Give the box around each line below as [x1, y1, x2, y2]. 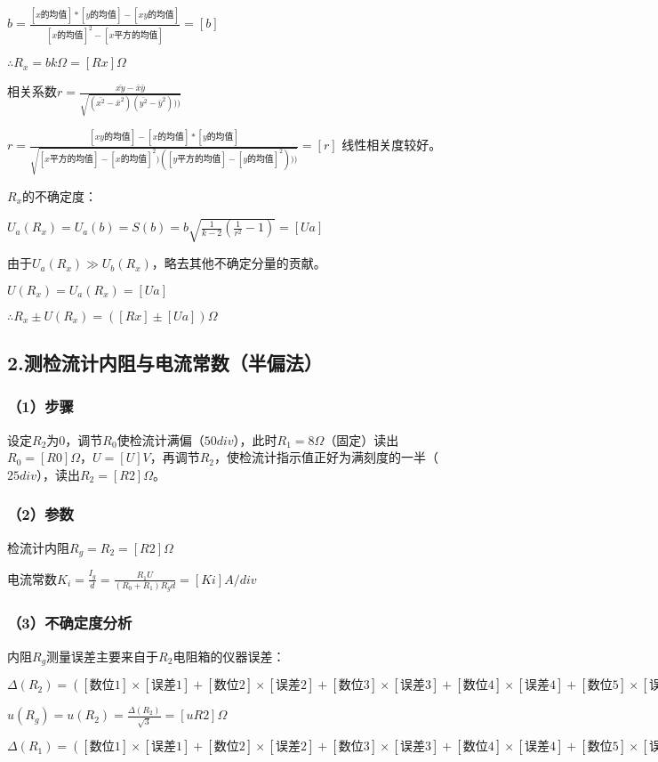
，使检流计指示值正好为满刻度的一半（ [214, 448, 439, 466]
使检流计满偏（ [116, 430, 205, 449]
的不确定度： [22, 186, 98, 205]
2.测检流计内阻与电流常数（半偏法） [7, 349, 323, 377]
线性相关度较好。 [341, 135, 442, 154]
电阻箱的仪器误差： [173, 646, 285, 665]
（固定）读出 [324, 430, 399, 449]
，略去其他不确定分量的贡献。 [151, 254, 326, 272]
